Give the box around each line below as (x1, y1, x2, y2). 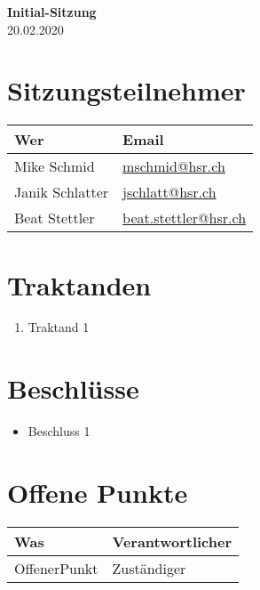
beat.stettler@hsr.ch (122, 207, 247, 229)
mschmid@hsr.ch (122, 156, 225, 177)
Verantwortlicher (112, 530, 232, 552)
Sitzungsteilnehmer (7, 72, 246, 109)
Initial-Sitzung (7, 3, 97, 20)
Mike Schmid (14, 156, 95, 177)
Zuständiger (112, 557, 186, 578)
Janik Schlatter (14, 182, 109, 203)
